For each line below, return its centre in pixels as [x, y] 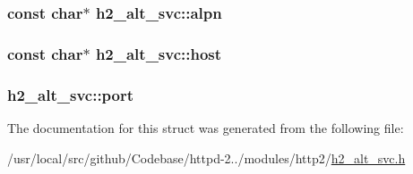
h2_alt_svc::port [71, 94]
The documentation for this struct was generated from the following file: [206, 127]
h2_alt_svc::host [159, 53]
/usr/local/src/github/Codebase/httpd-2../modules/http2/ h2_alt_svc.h [206, 157]
